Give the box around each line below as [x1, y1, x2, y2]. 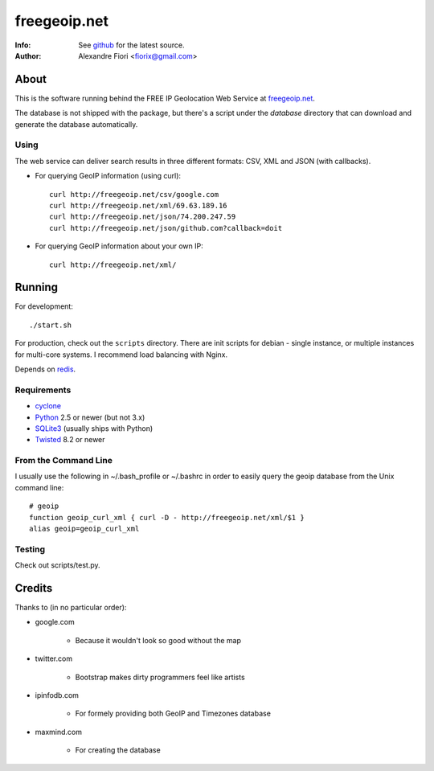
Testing [14, 543, 46, 555]
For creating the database [75, 745, 161, 755]
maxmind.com [35, 727, 82, 736]
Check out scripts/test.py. [14, 560, 100, 570]
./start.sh [29, 320, 72, 330]
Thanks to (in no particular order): [14, 603, 127, 613]
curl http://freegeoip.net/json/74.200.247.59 [49, 212, 236, 221]
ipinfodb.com [35, 690, 80, 699]
